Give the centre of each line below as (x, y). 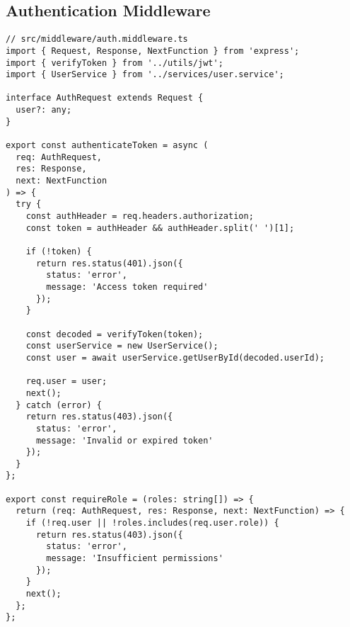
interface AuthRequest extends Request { (105, 98)
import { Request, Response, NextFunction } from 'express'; (153, 51)
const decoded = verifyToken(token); (115, 334)
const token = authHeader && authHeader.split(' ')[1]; (160, 228)
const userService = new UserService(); (122, 346)
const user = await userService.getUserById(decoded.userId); (175, 357)
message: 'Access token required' (127, 287)
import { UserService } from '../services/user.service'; (145, 75)
